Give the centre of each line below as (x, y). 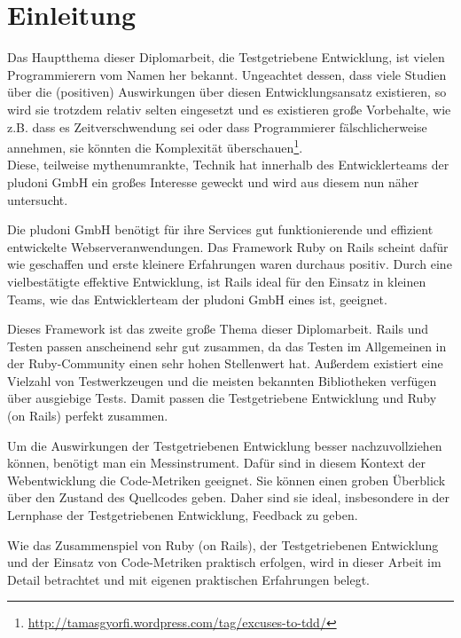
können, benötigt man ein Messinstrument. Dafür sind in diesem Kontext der (217, 463)
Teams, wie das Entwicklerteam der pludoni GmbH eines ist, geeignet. (197, 299)
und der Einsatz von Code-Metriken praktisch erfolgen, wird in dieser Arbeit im (224, 562)
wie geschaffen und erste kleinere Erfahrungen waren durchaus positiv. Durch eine (230, 264)
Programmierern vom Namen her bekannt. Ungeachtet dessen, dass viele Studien (227, 74)
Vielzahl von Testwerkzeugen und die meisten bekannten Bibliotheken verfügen (222, 380)
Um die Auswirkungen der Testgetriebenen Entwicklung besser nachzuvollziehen (225, 445)
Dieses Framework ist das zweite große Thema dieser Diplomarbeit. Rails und (218, 329)
